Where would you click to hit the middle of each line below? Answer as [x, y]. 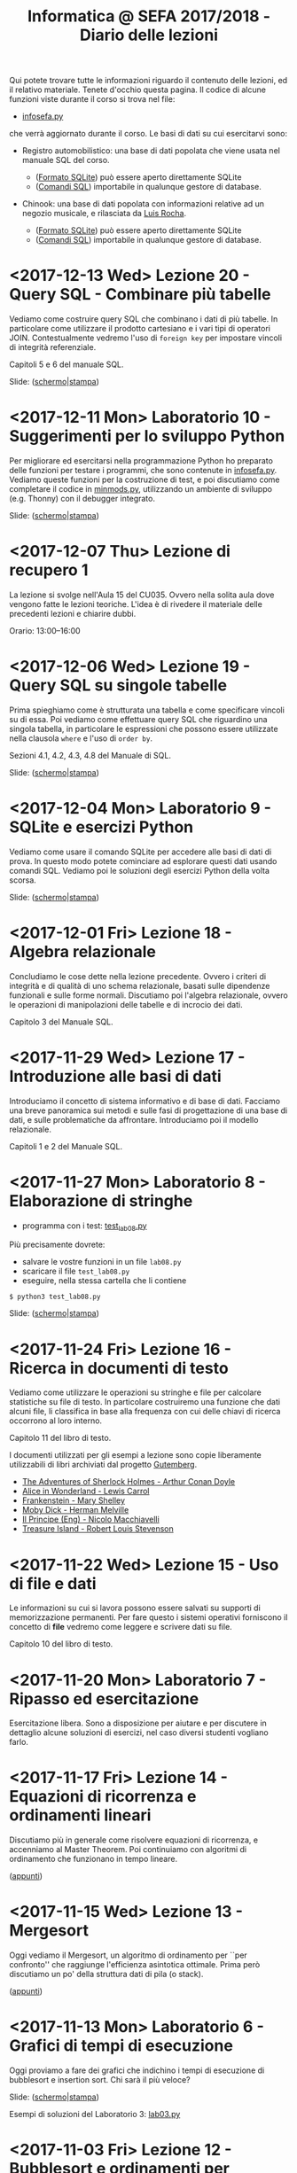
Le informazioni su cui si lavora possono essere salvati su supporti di [135, 1608]
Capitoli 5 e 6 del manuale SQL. [66, 364]
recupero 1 [49, 570]
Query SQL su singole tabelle [118, 685]
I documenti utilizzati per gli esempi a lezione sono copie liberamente [135, 1455]
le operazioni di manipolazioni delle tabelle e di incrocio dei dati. [126, 1004]
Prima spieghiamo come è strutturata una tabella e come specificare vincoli [147, 710]
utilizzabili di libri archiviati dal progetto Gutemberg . [103, 1465]
